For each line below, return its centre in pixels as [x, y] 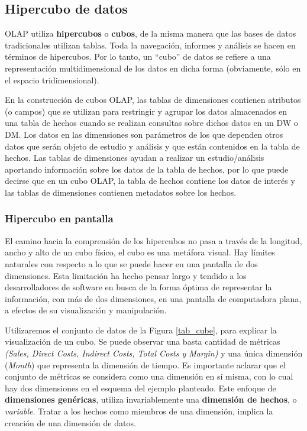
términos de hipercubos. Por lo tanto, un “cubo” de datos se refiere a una [138, 56]
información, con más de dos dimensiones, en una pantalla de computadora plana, [153, 298]
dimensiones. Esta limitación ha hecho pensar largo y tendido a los [126, 275]
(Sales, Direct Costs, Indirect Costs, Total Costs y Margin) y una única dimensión [154, 353]
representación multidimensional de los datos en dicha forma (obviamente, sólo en [153, 68]
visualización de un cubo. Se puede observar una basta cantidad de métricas [143, 341]
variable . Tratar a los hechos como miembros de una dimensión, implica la [139, 411]
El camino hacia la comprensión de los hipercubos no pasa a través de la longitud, [153, 240]
